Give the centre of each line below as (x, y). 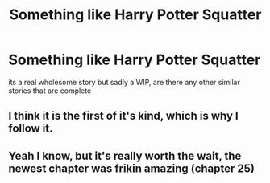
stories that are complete (50, 91)
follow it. (31, 129)
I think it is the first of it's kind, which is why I (124, 116)
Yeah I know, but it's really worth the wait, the (125, 155)
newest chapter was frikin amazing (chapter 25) (132, 168)
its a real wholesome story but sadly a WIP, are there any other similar (124, 82)
